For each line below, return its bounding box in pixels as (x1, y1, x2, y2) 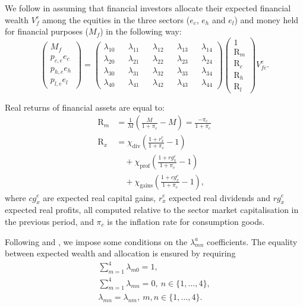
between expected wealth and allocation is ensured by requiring (5, 247, 236, 259)
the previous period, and (5, 215, 94, 227)
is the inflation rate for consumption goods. (107, 215, 265, 227)
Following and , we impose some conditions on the (5, 235, 188, 248)
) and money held (234, 13, 299, 26)
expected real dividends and (169, 191, 271, 203)
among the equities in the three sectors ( (42, 13, 190, 26)
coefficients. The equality (207, 235, 298, 248)
